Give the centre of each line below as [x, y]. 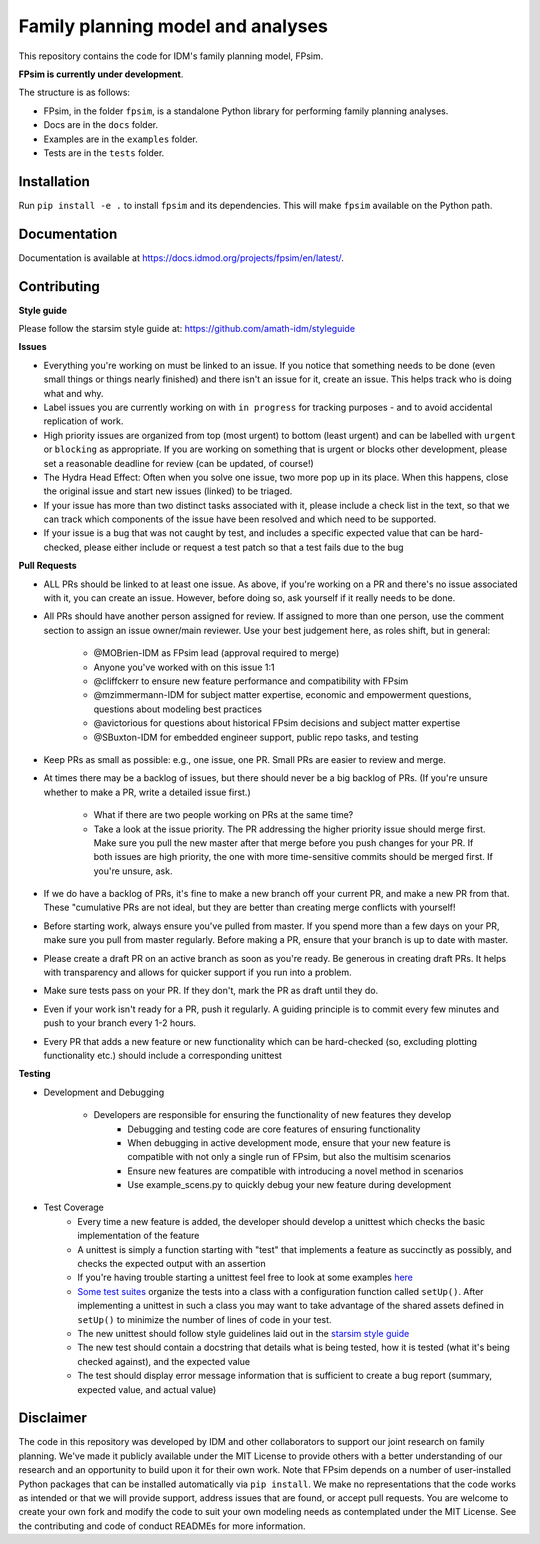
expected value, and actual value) [147, 1389]
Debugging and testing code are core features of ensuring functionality [274, 1129]
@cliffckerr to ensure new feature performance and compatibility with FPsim [251, 681]
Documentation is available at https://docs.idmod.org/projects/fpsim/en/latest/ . [181, 257]
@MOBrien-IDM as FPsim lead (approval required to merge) [216, 653]
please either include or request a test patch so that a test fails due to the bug [243, 547]
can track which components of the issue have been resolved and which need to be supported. [240, 519]
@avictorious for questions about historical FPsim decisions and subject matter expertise [277, 723]
